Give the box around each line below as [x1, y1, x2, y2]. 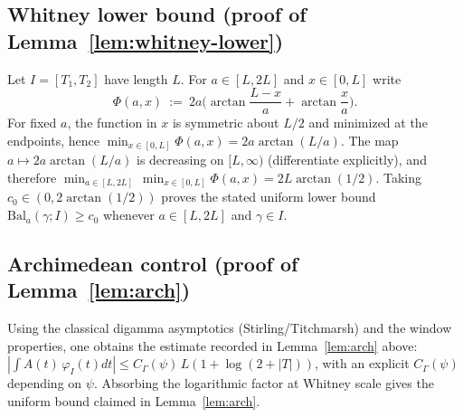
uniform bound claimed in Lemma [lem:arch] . [7, 392, 260, 411]
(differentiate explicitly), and [268, 150, 427, 169]
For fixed [7, 113, 57, 132]
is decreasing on [137, 150, 224, 169]
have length [104, 69, 168, 88]
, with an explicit [315, 354, 410, 373]
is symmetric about [172, 113, 279, 132]
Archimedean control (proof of [7, 250, 298, 278]
